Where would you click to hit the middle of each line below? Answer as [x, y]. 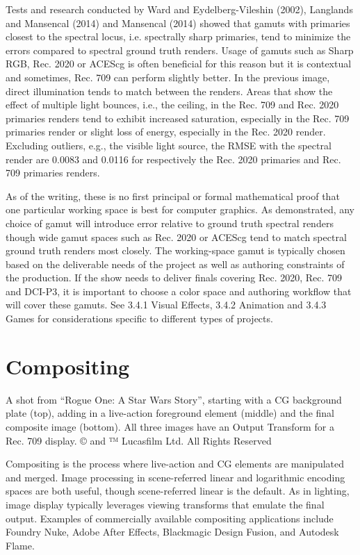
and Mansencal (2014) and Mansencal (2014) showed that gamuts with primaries [178, 23]
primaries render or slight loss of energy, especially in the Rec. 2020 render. [166, 132]
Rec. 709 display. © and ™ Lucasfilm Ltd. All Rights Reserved [139, 440]
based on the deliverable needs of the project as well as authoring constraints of [175, 264]
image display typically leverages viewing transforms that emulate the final [165, 504]
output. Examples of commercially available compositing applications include [170, 518]
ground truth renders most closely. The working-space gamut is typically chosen [175, 250]
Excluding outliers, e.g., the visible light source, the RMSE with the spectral [169, 145]
